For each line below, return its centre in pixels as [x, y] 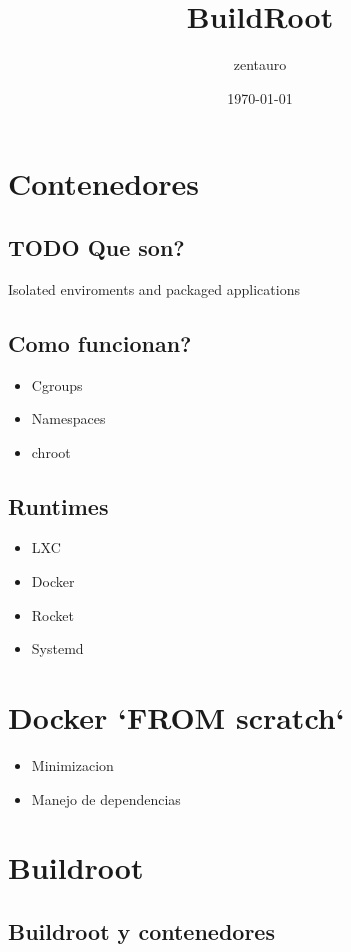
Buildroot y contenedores [141, 930]
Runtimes [58, 505]
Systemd [57, 648]
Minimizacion [72, 764]
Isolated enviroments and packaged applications [154, 288]
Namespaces [68, 418]
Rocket [52, 614]
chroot [51, 451]
